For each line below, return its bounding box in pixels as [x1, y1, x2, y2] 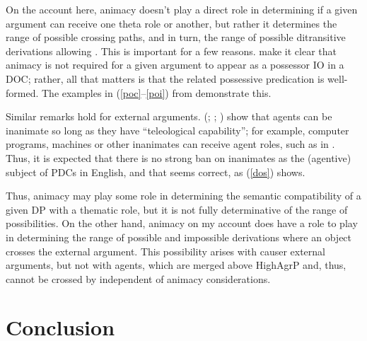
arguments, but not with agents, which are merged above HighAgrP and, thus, [6, 258, 346, 272]
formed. [6, 85, 39, 100]
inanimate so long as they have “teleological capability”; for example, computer [6, 122, 349, 137]
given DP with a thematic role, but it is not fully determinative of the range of [6, 202, 348, 216]
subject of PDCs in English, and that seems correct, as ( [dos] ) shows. [6, 164, 305, 179]
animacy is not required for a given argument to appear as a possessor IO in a [6, 57, 344, 72]
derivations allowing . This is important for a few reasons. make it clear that [6, 43, 337, 58]
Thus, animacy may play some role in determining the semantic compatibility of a [6, 188, 361, 203]
